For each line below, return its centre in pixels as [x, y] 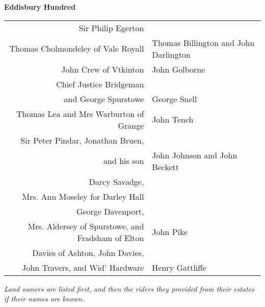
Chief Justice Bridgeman [100, 84]
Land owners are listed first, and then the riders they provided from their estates [129, 288]
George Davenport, [110, 211]
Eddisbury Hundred [40, 7]
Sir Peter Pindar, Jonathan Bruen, [82, 140]
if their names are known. [44, 299]
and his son [124, 161]
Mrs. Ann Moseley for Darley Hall [83, 196]
